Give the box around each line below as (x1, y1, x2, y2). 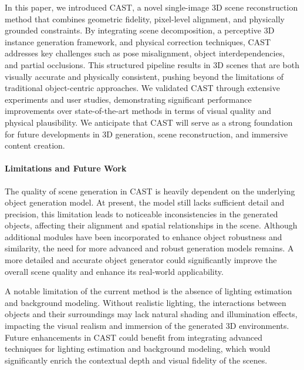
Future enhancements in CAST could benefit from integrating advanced (5, 331, 263, 343)
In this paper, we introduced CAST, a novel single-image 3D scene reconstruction (5, 1, 298, 13)
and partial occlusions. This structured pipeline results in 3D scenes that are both (5, 58, 299, 70)
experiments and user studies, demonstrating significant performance (5, 93, 252, 105)
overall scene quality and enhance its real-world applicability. (5, 265, 224, 277)
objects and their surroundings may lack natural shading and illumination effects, (5, 308, 298, 320)
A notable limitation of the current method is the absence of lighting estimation (5, 285, 292, 297)
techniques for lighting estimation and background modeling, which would (5, 342, 271, 355)
